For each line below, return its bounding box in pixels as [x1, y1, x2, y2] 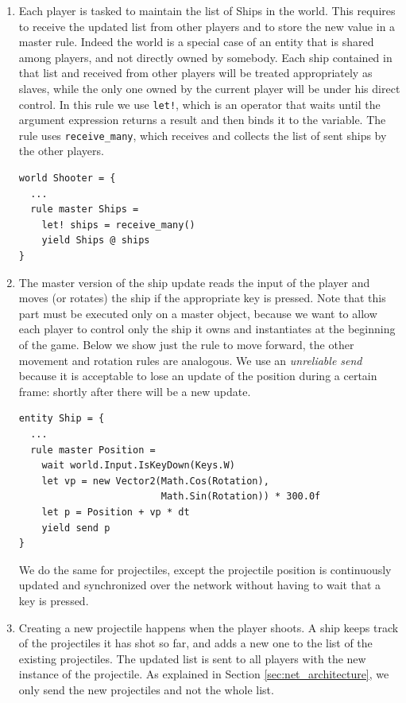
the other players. [18, 142, 104, 159]
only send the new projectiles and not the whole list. [18, 681, 274, 697]
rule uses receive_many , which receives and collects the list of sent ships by [18, 126, 387, 143]
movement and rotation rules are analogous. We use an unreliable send [18, 351, 362, 368]
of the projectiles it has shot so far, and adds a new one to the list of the [18, 635, 373, 651]
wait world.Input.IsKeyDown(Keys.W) [41, 460, 235, 472]
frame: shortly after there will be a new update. [18, 383, 251, 399]
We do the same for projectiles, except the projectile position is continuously [18, 561, 392, 577]
